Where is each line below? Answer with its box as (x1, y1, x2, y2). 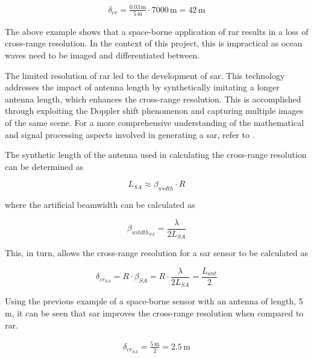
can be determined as (5, 160, 84, 172)
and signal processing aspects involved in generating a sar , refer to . (5, 128, 255, 140)
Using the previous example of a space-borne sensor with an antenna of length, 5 (5, 295, 303, 307)
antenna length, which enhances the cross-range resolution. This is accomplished (5, 92, 301, 105)
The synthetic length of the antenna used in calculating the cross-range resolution (5, 148, 307, 161)
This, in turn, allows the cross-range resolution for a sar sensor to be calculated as (5, 247, 309, 259)
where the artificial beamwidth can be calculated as (5, 198, 195, 211)
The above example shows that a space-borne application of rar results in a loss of (5, 25, 309, 37)
